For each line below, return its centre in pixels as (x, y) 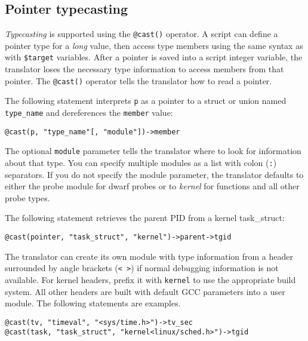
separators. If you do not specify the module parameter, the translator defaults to (154, 174)
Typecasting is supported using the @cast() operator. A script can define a (141, 34)
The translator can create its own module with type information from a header (149, 256)
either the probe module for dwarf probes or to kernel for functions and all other (152, 186)
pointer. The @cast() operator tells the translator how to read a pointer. (138, 80)
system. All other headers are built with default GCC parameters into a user (145, 291)
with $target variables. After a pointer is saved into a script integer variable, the (154, 57)
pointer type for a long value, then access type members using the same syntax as (154, 45)
